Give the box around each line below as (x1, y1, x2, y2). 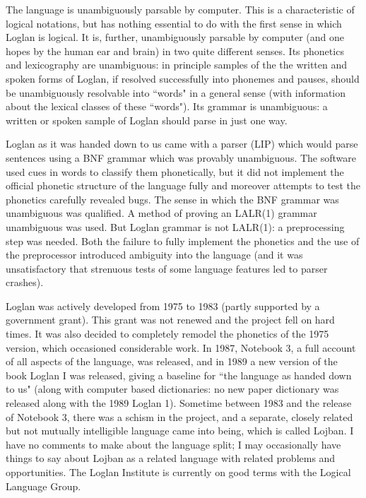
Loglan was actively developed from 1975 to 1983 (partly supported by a (6, 298, 320, 313)
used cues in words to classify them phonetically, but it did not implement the (6, 164, 344, 179)
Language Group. (6, 478, 81, 493)
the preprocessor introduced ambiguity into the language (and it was (6, 247, 303, 262)
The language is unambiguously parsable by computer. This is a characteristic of (6, 2, 355, 16)
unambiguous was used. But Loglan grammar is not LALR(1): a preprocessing (6, 219, 345, 234)
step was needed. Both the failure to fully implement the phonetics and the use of (6, 233, 360, 248)
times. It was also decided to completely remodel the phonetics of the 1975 (6, 326, 329, 341)
